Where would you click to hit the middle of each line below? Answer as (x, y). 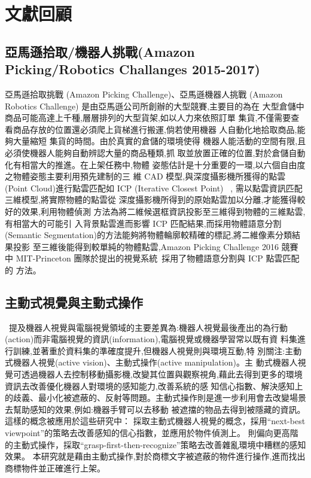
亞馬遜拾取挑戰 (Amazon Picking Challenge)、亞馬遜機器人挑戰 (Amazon (144, 94)
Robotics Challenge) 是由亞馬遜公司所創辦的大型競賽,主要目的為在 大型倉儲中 (155, 106)
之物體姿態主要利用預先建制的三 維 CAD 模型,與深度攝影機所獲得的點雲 (145, 176)
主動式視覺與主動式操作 (74, 302)
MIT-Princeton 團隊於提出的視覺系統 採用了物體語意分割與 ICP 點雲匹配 (158, 258)
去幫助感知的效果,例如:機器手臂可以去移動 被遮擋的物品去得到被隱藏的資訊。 (155, 409)
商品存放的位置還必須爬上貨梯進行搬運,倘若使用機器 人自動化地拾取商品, (155, 129)
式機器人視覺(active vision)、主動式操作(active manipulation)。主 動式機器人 (151, 362)
